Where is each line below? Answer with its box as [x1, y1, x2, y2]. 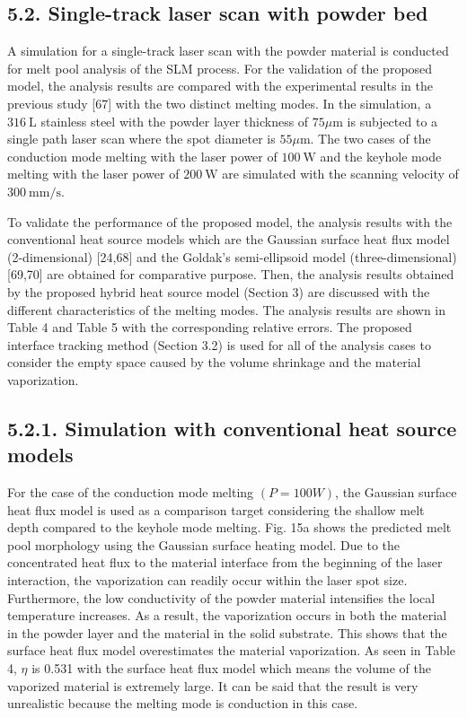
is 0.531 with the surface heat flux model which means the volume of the [31, 659, 431, 678]
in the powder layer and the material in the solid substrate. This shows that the [7, 623, 447, 642]
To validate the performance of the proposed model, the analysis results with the [7, 212, 453, 231]
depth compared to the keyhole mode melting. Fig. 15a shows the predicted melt [7, 518, 452, 537]
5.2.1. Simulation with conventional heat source [7, 414, 457, 442]
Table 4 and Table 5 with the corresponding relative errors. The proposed [7, 318, 412, 337]
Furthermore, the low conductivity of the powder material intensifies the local [7, 588, 436, 607]
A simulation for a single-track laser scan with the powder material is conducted [7, 41, 449, 60]
